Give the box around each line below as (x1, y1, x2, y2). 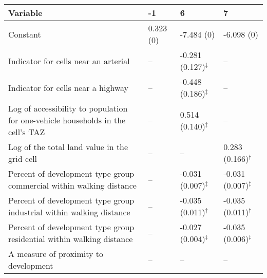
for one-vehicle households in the (8, 114, 126, 126)
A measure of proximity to (8, 248, 104, 260)
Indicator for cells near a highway (8, 81, 129, 94)
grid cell (8, 153, 37, 164)
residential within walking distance (8, 233, 133, 245)
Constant (8, 28, 41, 40)
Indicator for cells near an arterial (8, 54, 130, 67)
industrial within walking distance (8, 206, 130, 218)
